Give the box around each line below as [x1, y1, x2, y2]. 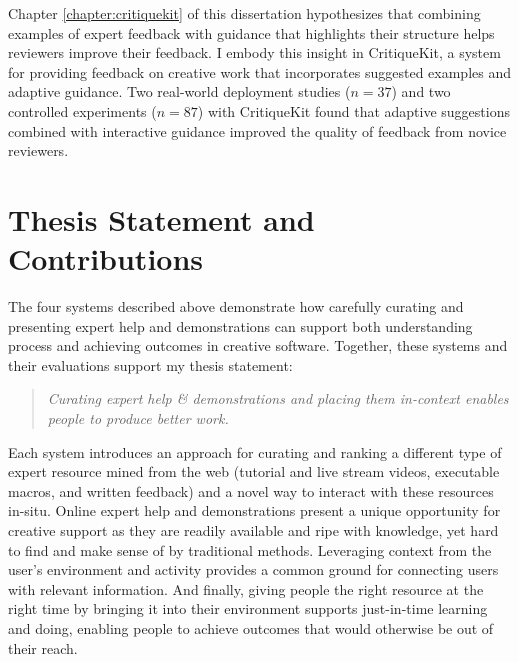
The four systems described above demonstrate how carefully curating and [8, 296, 464, 317]
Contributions [8, 238, 204, 279]
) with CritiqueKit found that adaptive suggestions [197, 100, 510, 121]
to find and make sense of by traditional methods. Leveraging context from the [8, 539, 492, 560]
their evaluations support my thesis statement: [8, 354, 293, 375]
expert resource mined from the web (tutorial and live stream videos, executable [8, 461, 500, 482]
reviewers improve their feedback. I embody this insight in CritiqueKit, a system [8, 42, 501, 63]
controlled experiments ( [8, 100, 157, 121]
